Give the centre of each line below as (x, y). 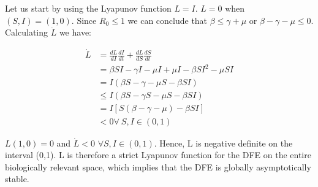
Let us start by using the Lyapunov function (88, 8)
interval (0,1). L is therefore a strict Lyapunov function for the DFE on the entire (158, 155)
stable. (17, 179)
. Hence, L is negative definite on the (223, 143)
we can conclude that (168, 20)
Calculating (27, 32)
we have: (75, 32)
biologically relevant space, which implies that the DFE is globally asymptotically (158, 166)
